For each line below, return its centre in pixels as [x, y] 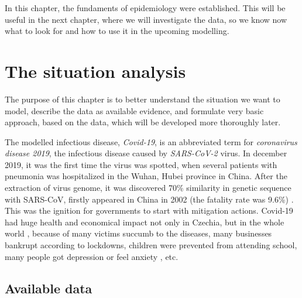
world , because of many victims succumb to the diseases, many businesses [138, 233]
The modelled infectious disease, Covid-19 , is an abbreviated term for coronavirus [151, 141]
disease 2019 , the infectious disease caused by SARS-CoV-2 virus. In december [146, 153]
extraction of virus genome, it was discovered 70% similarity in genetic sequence [148, 188]
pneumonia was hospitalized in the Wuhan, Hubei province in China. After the [146, 176]
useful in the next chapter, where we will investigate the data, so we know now [146, 19]
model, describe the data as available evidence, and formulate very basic [134, 110]
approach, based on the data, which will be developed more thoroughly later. [143, 122]
